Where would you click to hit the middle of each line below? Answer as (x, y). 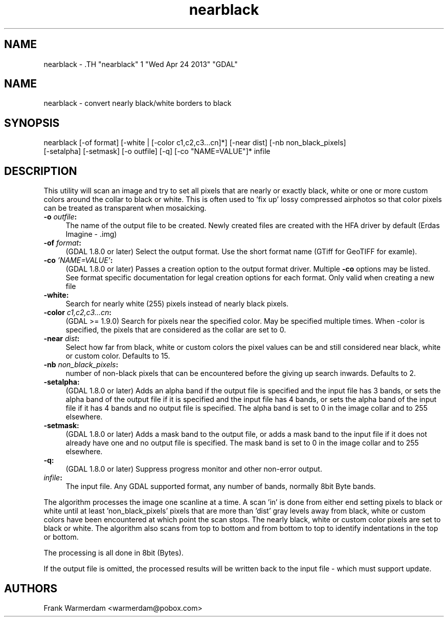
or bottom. (61, 537)
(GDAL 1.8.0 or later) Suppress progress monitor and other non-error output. (194, 469)
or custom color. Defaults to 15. (118, 356)
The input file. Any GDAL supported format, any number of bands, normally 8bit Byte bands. (221, 486)
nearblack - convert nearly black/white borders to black (138, 103)
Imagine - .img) (91, 234)
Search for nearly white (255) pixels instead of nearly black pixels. (177, 304)
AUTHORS (31, 588)
